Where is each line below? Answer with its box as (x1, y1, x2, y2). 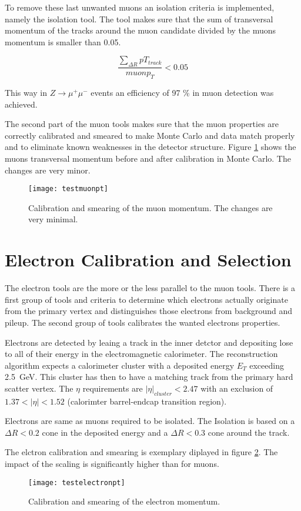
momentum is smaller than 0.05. (5, 35, 121, 48)
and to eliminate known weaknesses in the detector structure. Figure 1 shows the (5, 141, 296, 153)
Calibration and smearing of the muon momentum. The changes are (28, 201, 273, 213)
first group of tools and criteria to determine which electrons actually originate (5, 293, 288, 305)
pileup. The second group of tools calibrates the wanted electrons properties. (5, 316, 280, 328)
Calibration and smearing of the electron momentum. (28, 495, 220, 507)
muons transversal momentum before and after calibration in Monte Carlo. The (5, 152, 291, 164)
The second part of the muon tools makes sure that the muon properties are (5, 118, 279, 130)
